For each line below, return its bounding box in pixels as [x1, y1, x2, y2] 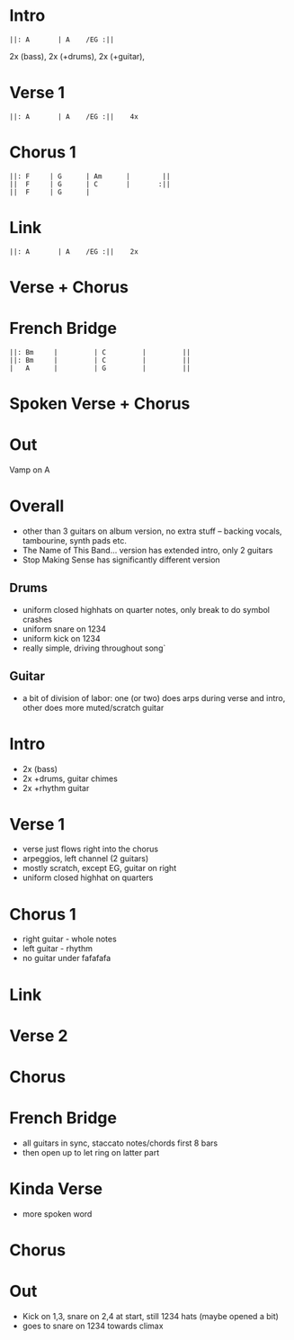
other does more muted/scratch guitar [22, 702, 165, 713]
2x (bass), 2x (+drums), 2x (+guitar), [9, 50, 146, 61]
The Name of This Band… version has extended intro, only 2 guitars [22, 544, 273, 555]
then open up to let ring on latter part [22, 1147, 160, 1157]
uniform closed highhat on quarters [22, 872, 154, 883]
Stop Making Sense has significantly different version [22, 554, 220, 565]
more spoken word [22, 1208, 93, 1219]
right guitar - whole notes [22, 933, 117, 945]
